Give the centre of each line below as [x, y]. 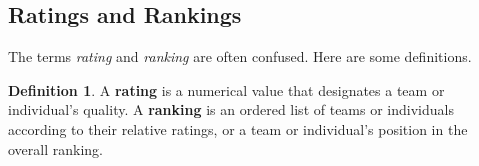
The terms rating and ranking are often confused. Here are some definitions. [240, 56]
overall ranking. [55, 148]
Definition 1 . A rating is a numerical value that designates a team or [226, 89]
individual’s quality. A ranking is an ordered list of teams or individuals [231, 109]
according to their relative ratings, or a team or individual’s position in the [238, 128]
